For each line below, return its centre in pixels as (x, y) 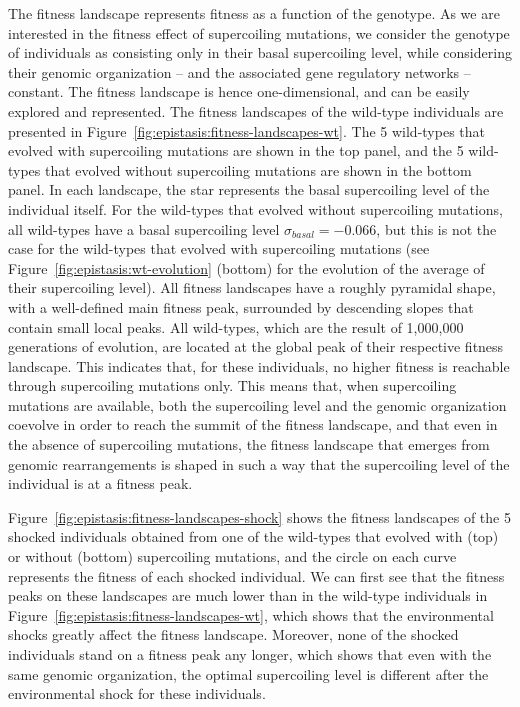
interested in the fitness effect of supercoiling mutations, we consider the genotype (259, 32)
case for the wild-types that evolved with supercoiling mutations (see (219, 248)
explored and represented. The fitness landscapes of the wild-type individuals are (256, 110)
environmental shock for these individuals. (137, 693)
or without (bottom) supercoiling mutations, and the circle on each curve (232, 556)
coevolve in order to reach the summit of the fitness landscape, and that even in (253, 424)
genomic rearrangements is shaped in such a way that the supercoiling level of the (259, 463)
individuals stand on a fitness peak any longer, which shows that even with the (250, 654)
